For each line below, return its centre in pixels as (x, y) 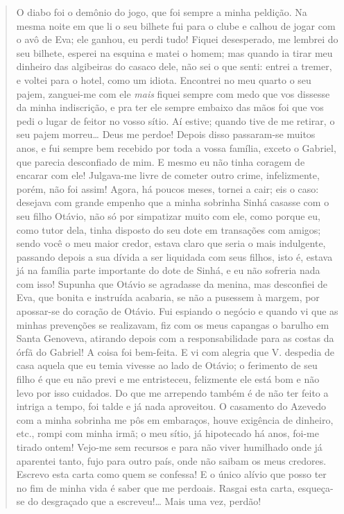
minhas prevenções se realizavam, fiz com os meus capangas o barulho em (173, 324)
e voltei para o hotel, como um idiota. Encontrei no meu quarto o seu (164, 79)
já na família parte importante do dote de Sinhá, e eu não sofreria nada (168, 270)
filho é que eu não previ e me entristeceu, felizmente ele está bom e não (168, 379)
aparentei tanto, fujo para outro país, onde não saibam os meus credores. (171, 460)
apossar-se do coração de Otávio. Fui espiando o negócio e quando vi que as (177, 311)
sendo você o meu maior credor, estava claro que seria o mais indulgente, (171, 243)
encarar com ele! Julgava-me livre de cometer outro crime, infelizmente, (168, 175)
